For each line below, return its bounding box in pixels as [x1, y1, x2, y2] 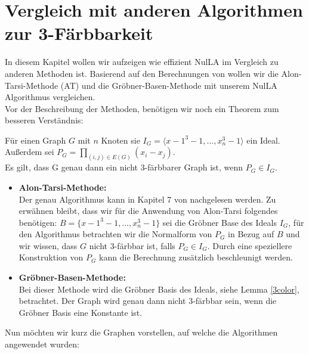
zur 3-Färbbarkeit [5, 21, 153, 45]
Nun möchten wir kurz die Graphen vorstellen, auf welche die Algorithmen [5, 326, 278, 339]
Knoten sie [101, 133, 140, 146]
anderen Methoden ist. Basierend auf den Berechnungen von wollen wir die [5, 67, 279, 79]
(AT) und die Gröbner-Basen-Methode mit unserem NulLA [60, 79, 277, 91]
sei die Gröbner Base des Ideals [162, 216, 277, 228]
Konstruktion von [18, 251, 84, 263]
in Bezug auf [228, 228, 274, 240]
